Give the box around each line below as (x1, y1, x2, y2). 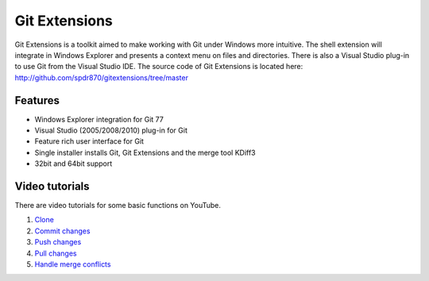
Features (14, 94, 60, 107)
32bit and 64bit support (34, 159, 113, 168)
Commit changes (34, 226, 91, 236)
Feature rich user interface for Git (34, 137, 145, 146)
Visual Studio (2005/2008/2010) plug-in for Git (34, 125, 188, 135)
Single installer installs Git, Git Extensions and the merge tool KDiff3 (34, 148, 256, 157)
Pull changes (34, 248, 77, 258)
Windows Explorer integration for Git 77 (34, 114, 164, 124)
